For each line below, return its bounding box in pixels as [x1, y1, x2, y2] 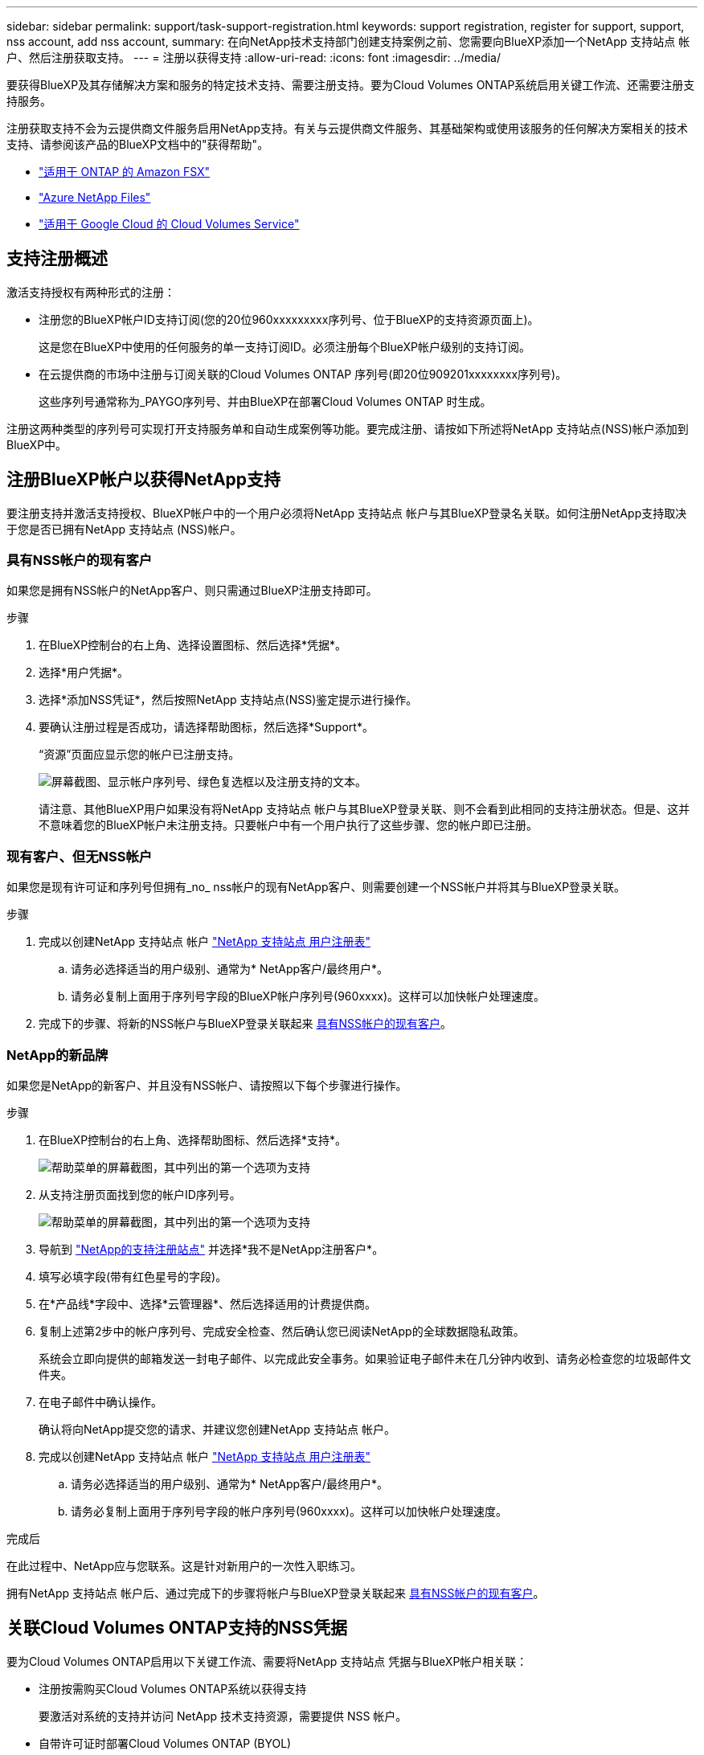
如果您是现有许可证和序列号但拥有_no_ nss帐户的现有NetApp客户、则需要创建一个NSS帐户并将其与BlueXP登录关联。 [6, 880, 626, 894]
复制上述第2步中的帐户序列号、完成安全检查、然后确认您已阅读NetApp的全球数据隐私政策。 [39, 1323, 525, 1338]
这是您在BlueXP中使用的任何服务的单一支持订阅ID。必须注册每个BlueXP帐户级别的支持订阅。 [39, 339, 531, 354]
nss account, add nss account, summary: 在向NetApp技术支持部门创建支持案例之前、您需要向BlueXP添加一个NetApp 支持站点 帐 [6, 35, 690, 48]
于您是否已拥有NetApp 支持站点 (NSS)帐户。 [6, 522, 242, 536]
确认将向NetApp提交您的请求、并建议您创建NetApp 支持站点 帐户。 [39, 1422, 396, 1436]
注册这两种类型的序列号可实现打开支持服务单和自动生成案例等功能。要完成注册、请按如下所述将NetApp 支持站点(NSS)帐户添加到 [6, 421, 689, 436]
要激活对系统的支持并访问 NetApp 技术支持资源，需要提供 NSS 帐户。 [39, 1708, 407, 1723]
